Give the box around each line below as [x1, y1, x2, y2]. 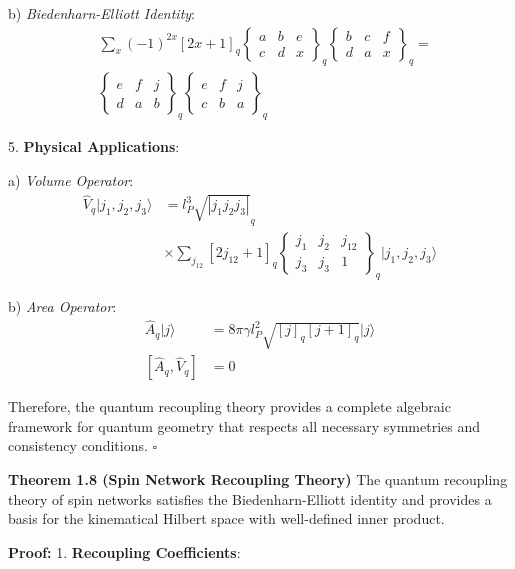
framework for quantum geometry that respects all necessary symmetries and [8, 415, 481, 436]
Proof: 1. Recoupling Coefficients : [8, 541, 241, 562]
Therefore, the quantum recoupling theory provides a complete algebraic [8, 396, 451, 417]
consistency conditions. [8, 435, 148, 456]
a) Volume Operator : [8, 169, 134, 190]
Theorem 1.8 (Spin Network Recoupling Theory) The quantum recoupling [8, 469, 508, 490]
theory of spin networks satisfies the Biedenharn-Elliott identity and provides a [8, 488, 492, 509]
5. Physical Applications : [8, 136, 180, 157]
